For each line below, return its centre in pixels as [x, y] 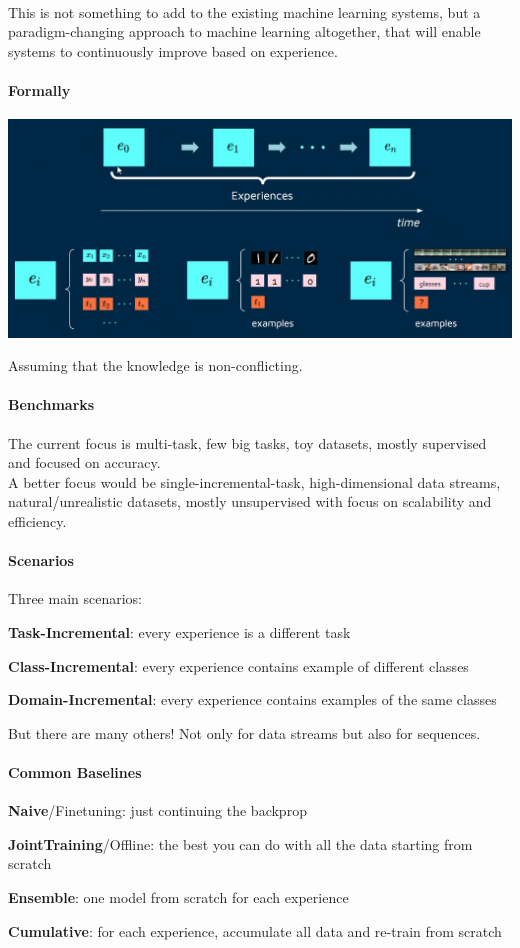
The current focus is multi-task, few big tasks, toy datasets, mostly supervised [247, 442]
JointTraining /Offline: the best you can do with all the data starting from [240, 843]
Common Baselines [75, 772]
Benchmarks [51, 404]
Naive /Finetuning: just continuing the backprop [157, 810]
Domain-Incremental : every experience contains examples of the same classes [252, 699]
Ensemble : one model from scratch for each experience [178, 897]
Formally [39, 89]
